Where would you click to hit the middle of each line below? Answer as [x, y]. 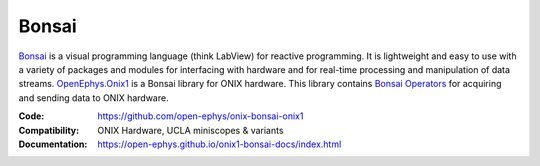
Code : [31, 116]
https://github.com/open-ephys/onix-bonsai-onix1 [200, 116]
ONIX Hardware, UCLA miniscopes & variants [190, 130]
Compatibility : [49, 130]
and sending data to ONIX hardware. [93, 97]
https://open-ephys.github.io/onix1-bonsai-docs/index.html [219, 144]
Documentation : [53, 144]
